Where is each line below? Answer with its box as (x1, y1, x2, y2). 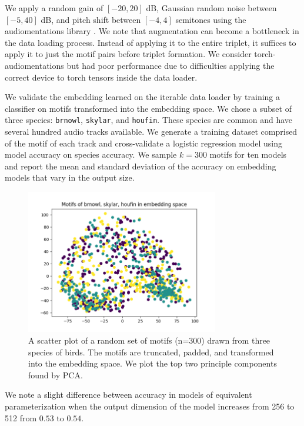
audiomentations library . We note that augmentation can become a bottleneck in (5, 25, 299, 37)
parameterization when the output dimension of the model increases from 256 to (5, 400, 295, 412)
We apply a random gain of (5, 2, 103, 14)
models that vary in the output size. (5, 171, 135, 184)
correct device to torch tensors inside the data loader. (5, 71, 198, 83)
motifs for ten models (209, 148, 287, 161)
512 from (5, 411, 37, 424)
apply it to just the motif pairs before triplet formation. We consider (5, 48, 252, 60)
